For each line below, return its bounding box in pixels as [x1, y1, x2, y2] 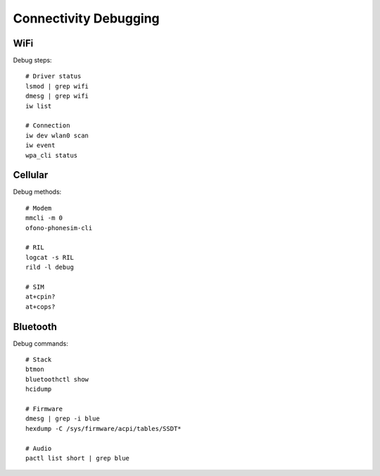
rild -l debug [25, 263, 74, 271]
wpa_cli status [25, 151, 78, 159]
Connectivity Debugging [13, 11, 160, 26]
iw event [25, 142, 56, 149]
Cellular [13, 169, 49, 181]
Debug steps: [13, 56, 52, 65]
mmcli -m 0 [25, 214, 63, 222]
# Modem [25, 204, 52, 212]
